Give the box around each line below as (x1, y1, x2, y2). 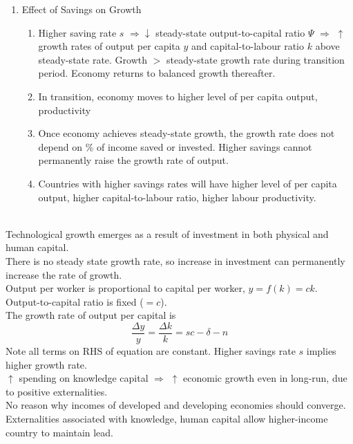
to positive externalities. (6, 384, 108, 398)
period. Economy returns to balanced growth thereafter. (38, 66, 276, 80)
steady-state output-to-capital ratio (155, 25, 305, 39)
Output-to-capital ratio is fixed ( (6, 294, 144, 308)
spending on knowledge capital (19, 371, 149, 385)
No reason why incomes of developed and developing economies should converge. (6, 398, 346, 412)
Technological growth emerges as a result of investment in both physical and (6, 226, 329, 241)
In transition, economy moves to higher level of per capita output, (38, 89, 318, 103)
